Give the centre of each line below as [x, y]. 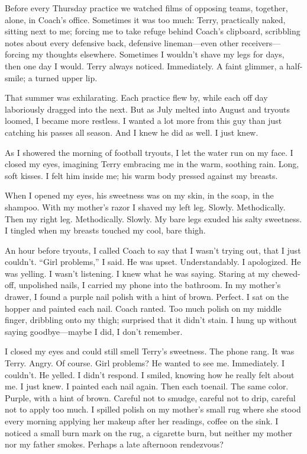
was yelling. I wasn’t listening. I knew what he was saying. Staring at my [137, 273]
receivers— [261, 42]
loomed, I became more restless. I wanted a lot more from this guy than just [143, 121]
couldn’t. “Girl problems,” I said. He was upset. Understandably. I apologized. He [153, 262]
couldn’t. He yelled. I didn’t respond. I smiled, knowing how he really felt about [150, 374]
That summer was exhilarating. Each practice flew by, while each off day [136, 97]
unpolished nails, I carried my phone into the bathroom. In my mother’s [150, 285]
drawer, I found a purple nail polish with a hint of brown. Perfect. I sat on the [147, 297]
